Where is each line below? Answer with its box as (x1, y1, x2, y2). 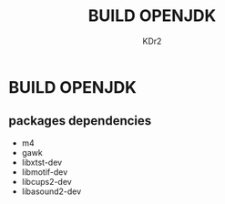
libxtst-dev (21, 157, 63, 168)
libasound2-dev (21, 186, 82, 197)
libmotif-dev (21, 166, 68, 178)
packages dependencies (8, 113, 152, 128)
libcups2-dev (21, 176, 72, 187)
